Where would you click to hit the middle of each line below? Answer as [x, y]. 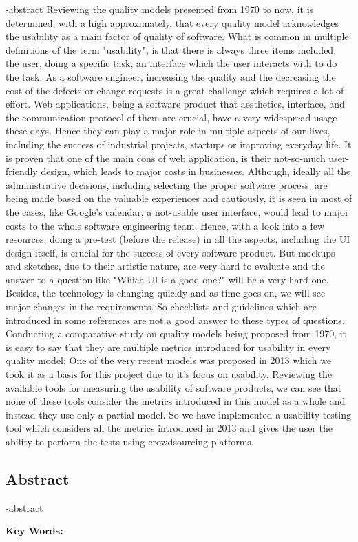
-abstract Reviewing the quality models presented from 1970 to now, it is [160, 9]
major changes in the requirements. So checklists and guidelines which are [161, 307]
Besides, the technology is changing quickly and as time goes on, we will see [166, 293]
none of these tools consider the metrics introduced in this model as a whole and [176, 401]
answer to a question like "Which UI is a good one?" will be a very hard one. [167, 279]
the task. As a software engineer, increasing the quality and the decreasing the [171, 76]
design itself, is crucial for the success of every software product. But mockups [170, 252]
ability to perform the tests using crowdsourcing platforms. [130, 441]
